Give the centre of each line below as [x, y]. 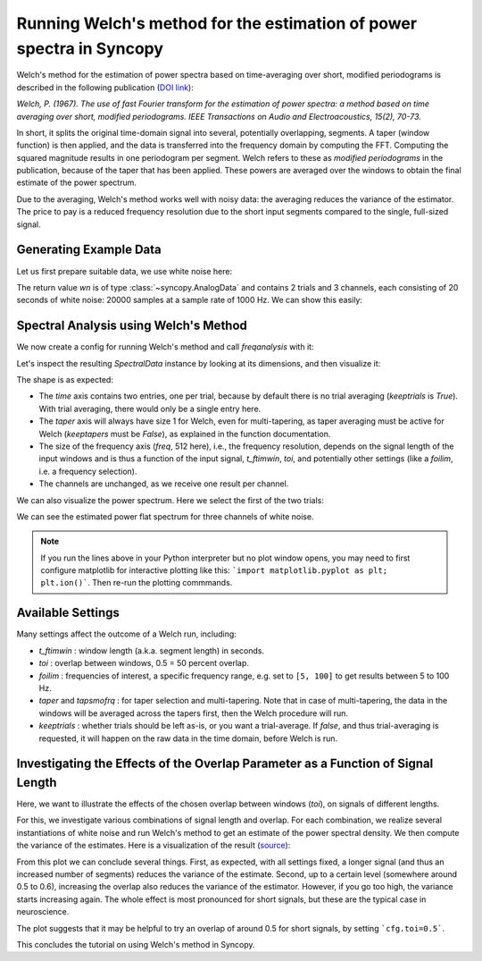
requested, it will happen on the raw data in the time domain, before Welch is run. [188, 738]
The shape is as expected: [65, 380]
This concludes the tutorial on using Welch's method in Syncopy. [136, 944]
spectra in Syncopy [90, 48]
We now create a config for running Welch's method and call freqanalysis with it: [165, 347]
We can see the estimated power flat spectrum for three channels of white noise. [165, 516]
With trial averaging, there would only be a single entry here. [150, 409]
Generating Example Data [89, 250]
